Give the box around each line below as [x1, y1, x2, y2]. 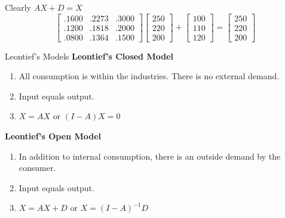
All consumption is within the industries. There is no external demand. [19, 70, 280, 82]
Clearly [5, 1, 31, 13]
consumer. [19, 161, 56, 174]
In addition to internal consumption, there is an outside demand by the [19, 150, 281, 162]
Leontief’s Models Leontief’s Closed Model [5, 49, 173, 62]
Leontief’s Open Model [5, 130, 102, 142]
